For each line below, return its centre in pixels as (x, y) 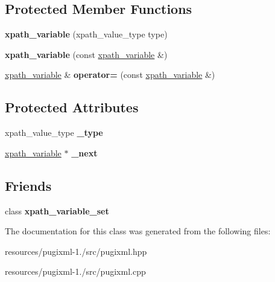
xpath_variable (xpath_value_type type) (86, 34)
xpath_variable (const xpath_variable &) (86, 54)
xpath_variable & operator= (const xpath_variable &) (110, 75)
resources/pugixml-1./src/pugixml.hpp (76, 251)
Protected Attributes (72, 107)
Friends (28, 185)
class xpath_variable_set (57, 210)
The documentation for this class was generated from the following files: (138, 231)
